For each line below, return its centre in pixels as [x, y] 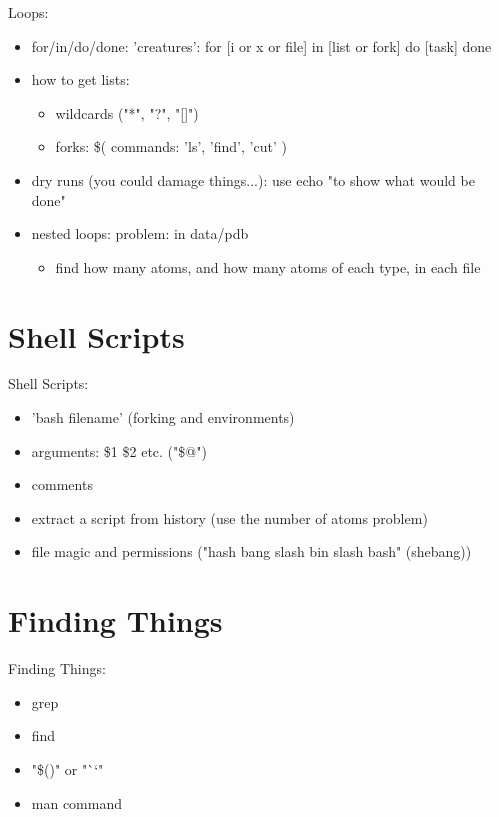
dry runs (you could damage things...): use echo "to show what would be [253, 179]
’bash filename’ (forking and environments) [163, 417]
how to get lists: [80, 79]
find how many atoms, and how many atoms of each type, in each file [268, 266]
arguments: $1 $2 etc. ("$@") [119, 450]
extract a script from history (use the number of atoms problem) [229, 517]
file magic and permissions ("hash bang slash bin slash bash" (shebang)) [251, 551]
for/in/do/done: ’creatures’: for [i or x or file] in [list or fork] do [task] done [261, 45]
